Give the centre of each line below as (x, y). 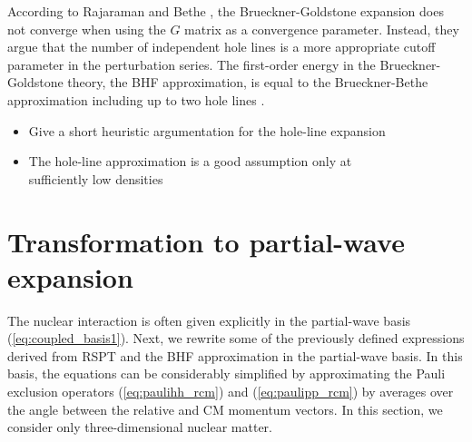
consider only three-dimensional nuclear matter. (140, 427)
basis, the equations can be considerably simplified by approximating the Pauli (226, 373)
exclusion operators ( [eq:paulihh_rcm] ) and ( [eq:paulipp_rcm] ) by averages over (231, 392)
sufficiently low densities (96, 178)
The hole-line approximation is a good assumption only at (190, 161)
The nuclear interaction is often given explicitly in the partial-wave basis (209, 320)
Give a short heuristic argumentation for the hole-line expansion (207, 130)
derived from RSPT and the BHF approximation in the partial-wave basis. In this (235, 355)
